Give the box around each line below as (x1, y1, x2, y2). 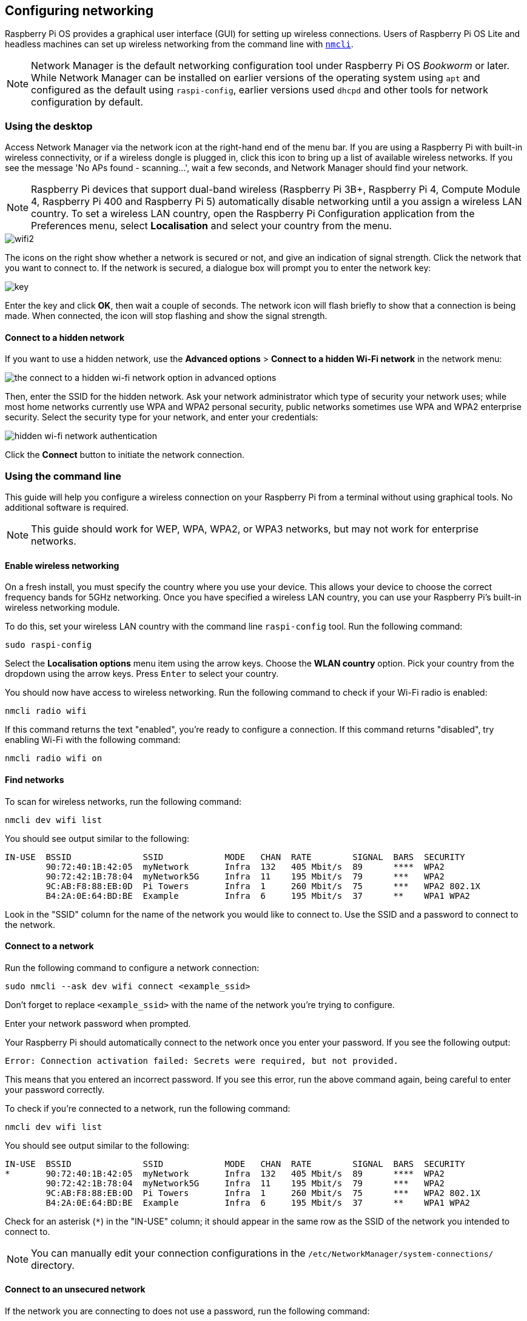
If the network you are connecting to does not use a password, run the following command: (5, 1306, 370, 1317)
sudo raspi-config (5, 640, 92, 650)
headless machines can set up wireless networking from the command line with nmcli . (5, 39, 354, 50)
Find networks (5, 774, 64, 785)
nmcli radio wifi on (5, 753, 102, 764)
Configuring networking (5, 3, 153, 18)
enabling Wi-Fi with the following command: (5, 734, 181, 745)
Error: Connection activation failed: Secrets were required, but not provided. (5, 1055, 399, 1066)
